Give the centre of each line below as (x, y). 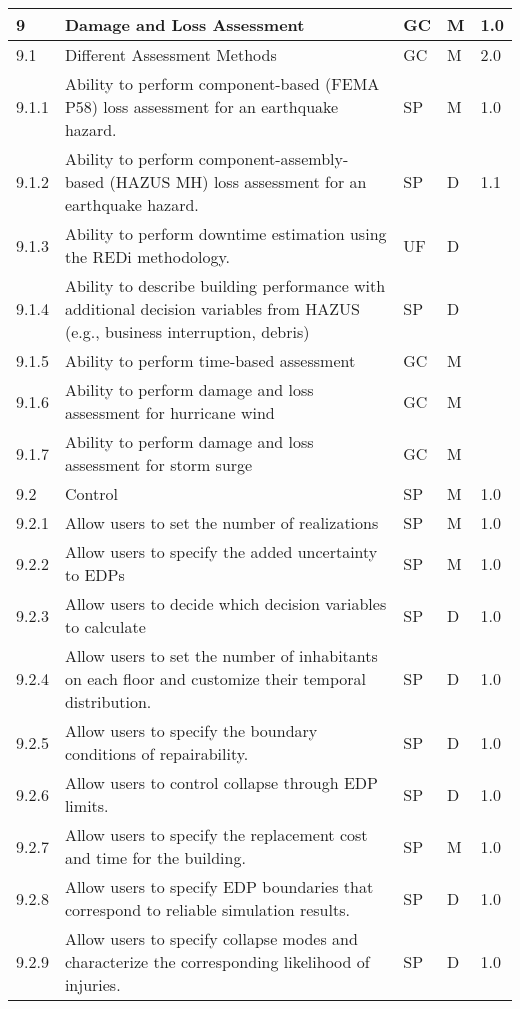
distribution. (108, 701)
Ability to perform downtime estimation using (225, 233)
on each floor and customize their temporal (215, 678)
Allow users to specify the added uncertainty (221, 551)
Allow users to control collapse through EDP (221, 782)
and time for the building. (155, 857)
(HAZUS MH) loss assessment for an (238, 181)
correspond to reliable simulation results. (207, 909)
